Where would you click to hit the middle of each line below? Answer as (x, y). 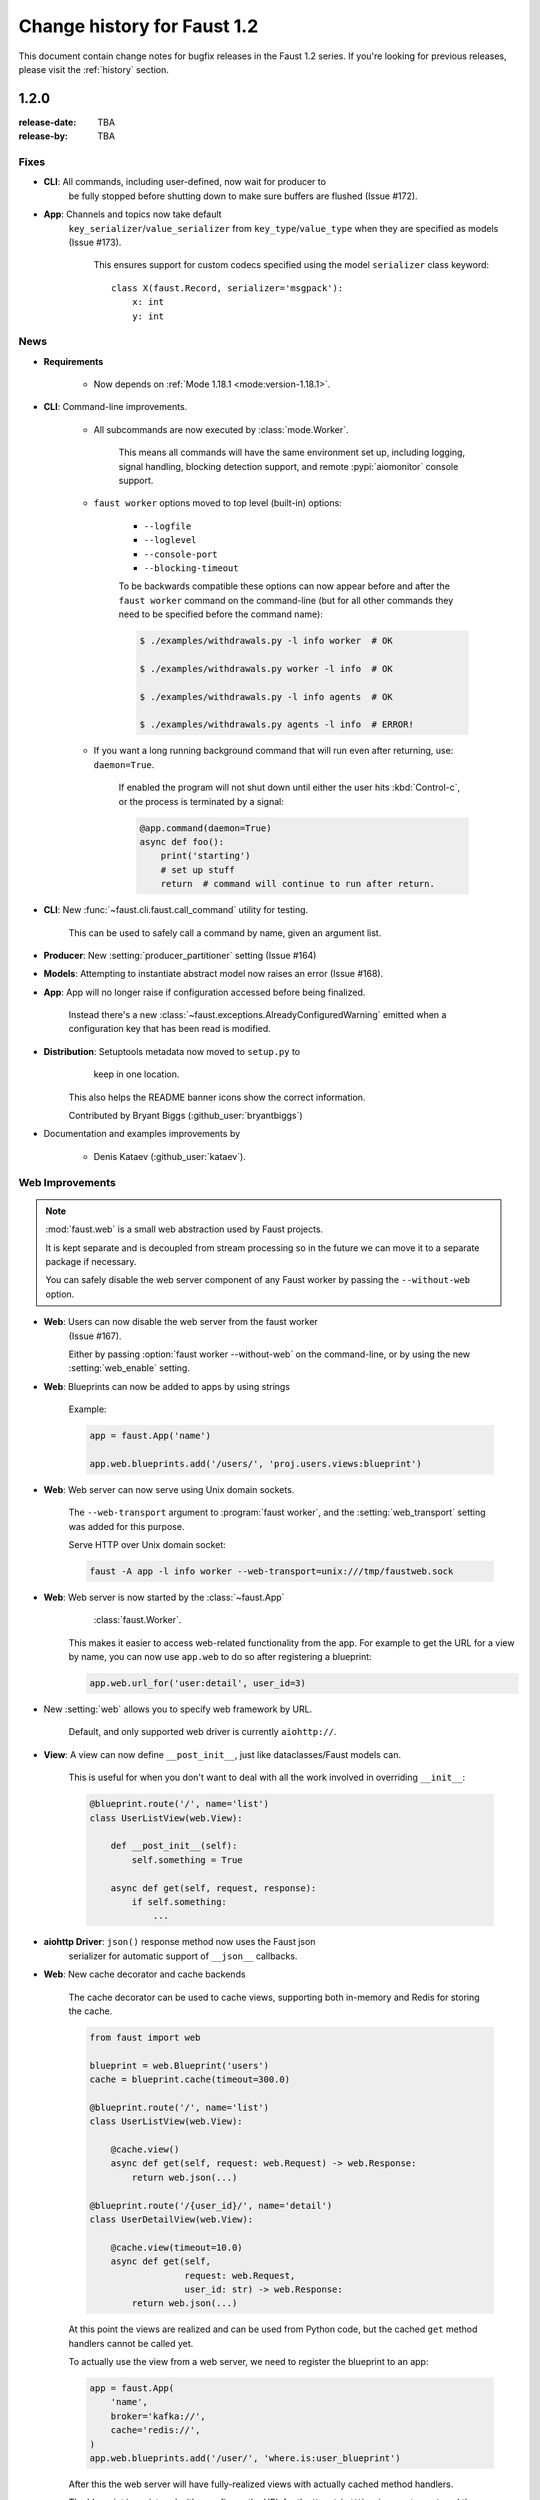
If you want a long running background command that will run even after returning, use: (273, 751)
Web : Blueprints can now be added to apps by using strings (166, 1386)
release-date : (47, 122)
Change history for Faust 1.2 (138, 26)
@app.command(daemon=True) (205, 828)
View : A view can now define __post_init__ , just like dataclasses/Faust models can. (222, 1754)
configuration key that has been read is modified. (170, 1029)
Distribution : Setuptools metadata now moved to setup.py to (171, 1051)
